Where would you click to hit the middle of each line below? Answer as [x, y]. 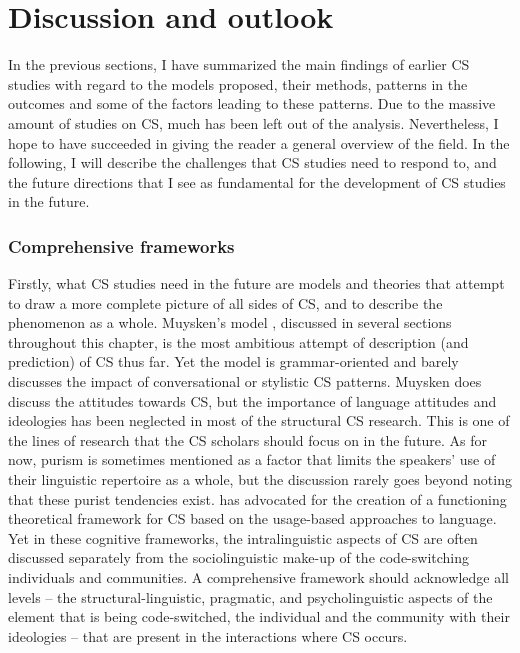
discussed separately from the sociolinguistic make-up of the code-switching [239, 557]
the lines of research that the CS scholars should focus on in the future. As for [248, 439]
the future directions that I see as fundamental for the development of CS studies [257, 181]
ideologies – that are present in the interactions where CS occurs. [208, 635]
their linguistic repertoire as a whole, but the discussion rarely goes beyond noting [260, 479]
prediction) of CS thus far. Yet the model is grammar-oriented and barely [233, 361]
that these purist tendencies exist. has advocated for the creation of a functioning [257, 498]
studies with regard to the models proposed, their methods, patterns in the [238, 83]
